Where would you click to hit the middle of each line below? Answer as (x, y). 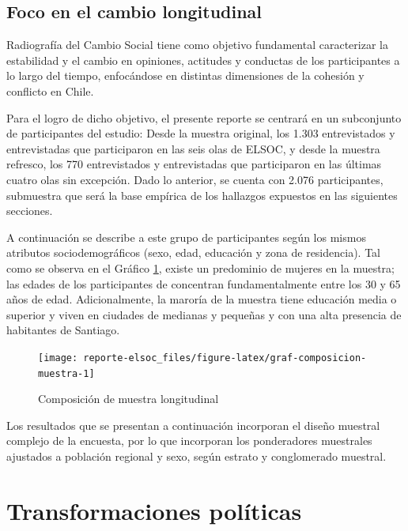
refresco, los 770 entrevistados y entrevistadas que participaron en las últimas (194, 164)
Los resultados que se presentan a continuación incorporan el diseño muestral (193, 425)
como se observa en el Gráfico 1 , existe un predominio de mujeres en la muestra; (200, 267)
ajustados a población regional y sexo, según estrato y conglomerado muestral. (196, 456)
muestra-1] (66, 373)
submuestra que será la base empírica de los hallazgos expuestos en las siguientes (202, 195)
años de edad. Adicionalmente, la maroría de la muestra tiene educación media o (202, 299)
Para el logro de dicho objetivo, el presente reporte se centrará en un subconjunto (204, 117)
